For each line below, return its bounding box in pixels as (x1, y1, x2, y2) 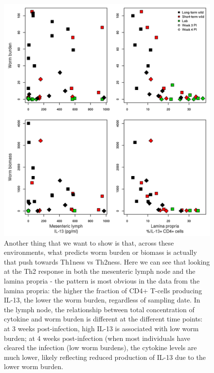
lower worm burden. (4, 361, 63, 372)
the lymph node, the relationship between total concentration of (4, 304, 195, 314)
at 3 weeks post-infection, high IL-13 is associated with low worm (4, 323, 199, 334)
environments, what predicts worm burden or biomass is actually (4, 247, 197, 257)
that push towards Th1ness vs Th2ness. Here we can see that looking (4, 256, 210, 266)
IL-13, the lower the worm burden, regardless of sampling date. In (4, 295, 200, 305)
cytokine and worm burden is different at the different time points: (4, 314, 203, 324)
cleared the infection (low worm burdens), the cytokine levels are (4, 342, 197, 353)
